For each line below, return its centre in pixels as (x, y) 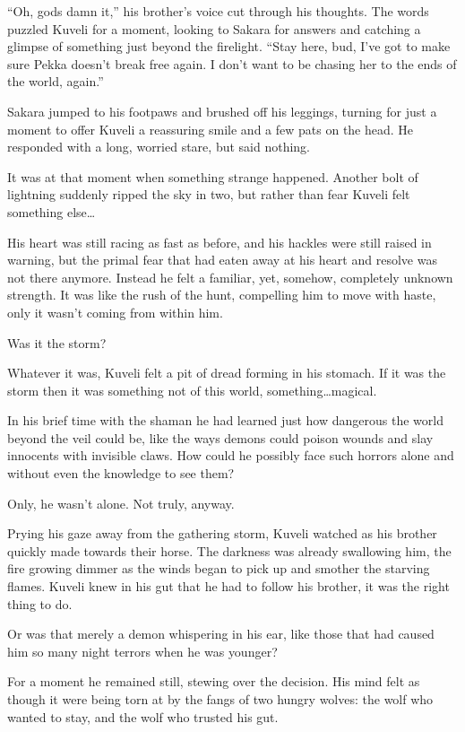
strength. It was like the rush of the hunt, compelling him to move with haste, (222, 295)
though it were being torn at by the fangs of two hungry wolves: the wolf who (220, 699)
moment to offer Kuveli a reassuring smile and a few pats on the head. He (211, 129)
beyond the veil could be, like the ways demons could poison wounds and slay (220, 437)
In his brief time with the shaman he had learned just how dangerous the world (225, 420)
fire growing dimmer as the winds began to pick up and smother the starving (219, 568)
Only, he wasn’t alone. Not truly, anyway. (121, 503)
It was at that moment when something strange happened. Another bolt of (213, 176)
